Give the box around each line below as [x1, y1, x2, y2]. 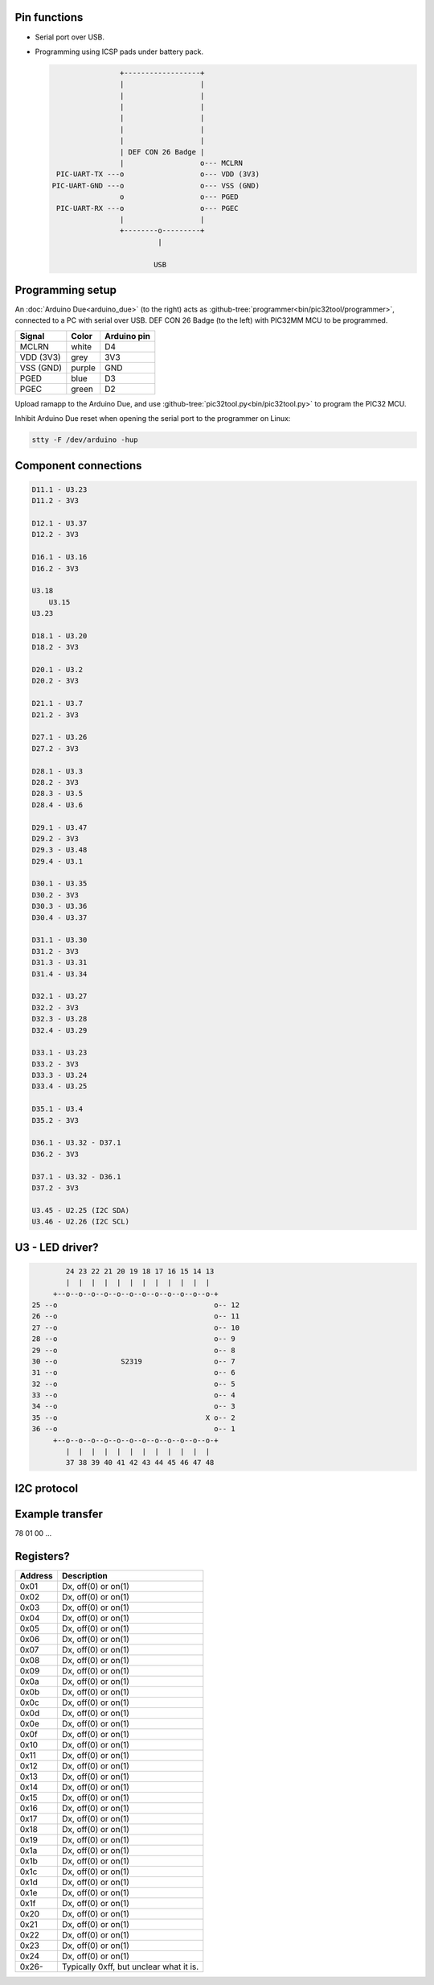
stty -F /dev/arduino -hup [31, 435, 138, 444]
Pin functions [14, 10, 84, 24]
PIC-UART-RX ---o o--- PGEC [56, 204, 239, 213]
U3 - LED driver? [14, 1240, 100, 1254]
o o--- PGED [119, 192, 239, 201]
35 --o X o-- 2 [31, 1413, 236, 1422]
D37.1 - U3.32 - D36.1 [31, 1172, 121, 1181]
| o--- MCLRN [119, 159, 243, 168]
